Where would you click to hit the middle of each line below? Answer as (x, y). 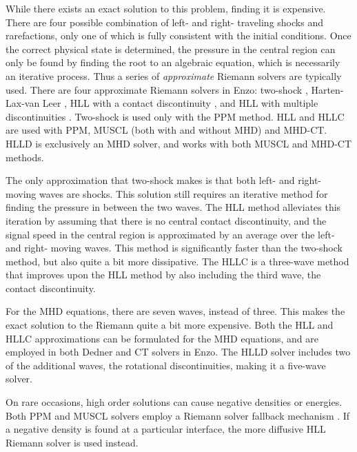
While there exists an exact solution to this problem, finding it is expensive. (166, 8)
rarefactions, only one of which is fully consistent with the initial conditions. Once (178, 35)
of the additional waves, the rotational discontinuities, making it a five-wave (166, 365)
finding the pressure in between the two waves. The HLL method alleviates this (173, 207)
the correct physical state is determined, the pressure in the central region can (171, 49)
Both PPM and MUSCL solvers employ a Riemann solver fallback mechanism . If (178, 415)
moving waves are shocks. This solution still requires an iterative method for (167, 193)
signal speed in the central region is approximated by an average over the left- (170, 234)
